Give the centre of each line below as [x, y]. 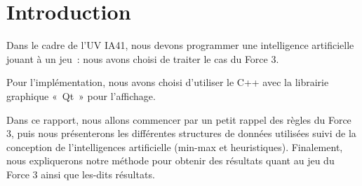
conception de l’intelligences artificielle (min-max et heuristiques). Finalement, [175, 146]
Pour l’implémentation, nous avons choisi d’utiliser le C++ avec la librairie [168, 82]
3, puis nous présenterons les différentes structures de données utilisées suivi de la [181, 133]
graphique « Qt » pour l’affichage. [81, 95]
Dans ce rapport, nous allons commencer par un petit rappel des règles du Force [179, 119]
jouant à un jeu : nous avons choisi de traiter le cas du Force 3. [143, 58]
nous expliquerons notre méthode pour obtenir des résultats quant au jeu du [170, 160]
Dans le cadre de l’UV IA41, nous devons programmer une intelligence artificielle [180, 45]
